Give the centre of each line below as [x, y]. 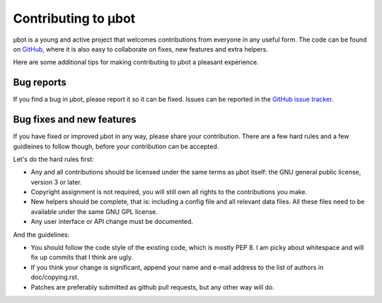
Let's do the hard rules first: [54, 159]
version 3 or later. [56, 182]
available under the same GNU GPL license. [94, 211]
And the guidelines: [41, 234]
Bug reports [40, 82]
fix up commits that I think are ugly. [82, 257]
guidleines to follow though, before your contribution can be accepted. [116, 146]
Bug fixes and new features [75, 120]
